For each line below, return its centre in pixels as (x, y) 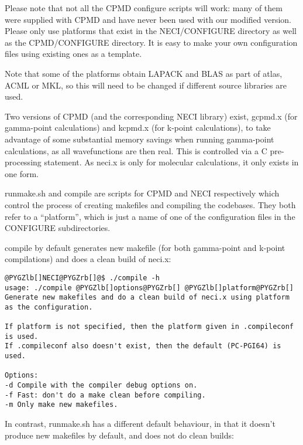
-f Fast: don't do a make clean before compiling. (105, 395)
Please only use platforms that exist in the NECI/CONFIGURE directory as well (151, 31)
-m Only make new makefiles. (61, 405)
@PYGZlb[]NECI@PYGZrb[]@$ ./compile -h (82, 278)
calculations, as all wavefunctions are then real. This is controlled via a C (136, 150)
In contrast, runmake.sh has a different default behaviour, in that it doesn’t (140, 424)
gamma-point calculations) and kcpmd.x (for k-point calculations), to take (138, 128)
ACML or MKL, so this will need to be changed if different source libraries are (146, 85)
